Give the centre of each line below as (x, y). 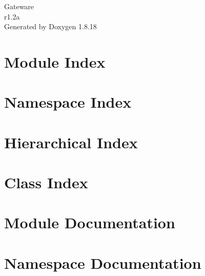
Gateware (19, 6)
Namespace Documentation (103, 262)
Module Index (55, 61)
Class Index (46, 182)
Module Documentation (90, 222)
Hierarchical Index (71, 142)
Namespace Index (68, 102)
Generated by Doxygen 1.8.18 (50, 26)
